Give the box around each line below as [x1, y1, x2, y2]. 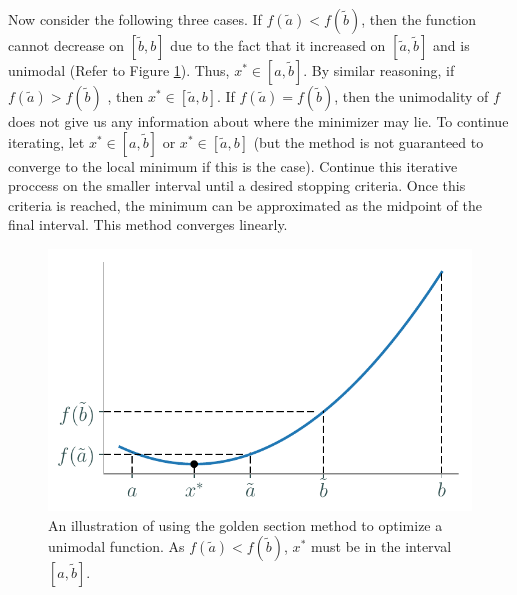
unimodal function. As [48, 536, 185, 557]
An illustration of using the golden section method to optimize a [48, 514, 443, 535]
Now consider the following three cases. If [8, 9, 262, 29]
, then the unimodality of [334, 86, 489, 106]
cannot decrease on [8, 35, 124, 55]
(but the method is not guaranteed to [253, 131, 484, 152]
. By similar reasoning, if [303, 60, 455, 80]
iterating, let [8, 131, 85, 152]
